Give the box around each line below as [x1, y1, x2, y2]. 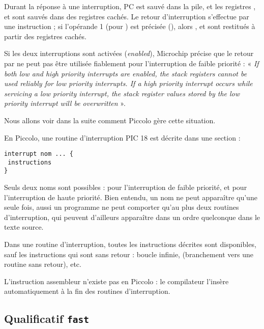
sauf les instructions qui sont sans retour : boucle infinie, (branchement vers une [4, 249, 254, 259]
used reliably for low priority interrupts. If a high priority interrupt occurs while [4, 78, 253, 89]
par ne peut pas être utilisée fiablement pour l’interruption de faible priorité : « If [4, 58, 259, 68]
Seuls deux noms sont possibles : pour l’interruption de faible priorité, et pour [4, 182, 247, 193]
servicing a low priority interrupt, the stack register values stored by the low [4, 88, 240, 98]
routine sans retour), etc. [4, 259, 81, 269]
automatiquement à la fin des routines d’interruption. [4, 286, 170, 296]
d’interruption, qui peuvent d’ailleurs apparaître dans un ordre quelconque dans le [4, 211, 260, 222]
